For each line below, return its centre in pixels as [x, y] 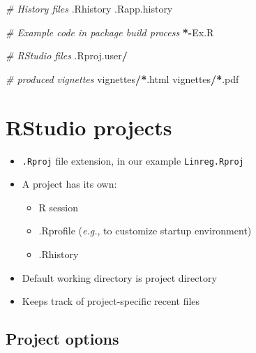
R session [58, 207]
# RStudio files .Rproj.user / [67, 55]
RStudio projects [89, 127]
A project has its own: [69, 184]
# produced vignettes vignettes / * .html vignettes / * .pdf [122, 78]
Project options [62, 339]
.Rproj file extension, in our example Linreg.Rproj [133, 160]
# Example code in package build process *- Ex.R [110, 32]
